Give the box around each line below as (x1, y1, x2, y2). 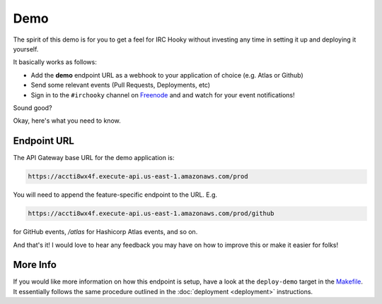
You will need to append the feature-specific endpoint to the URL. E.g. (13, 190, 218, 199)
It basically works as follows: (13, 58, 97, 66)
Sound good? (13, 103, 52, 112)
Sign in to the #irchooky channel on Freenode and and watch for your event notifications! (30, 90, 295, 99)
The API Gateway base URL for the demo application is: (13, 154, 175, 162)
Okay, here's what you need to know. (13, 116, 121, 125)
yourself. (13, 44, 39, 53)
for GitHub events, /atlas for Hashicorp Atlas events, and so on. (13, 228, 198, 236)
